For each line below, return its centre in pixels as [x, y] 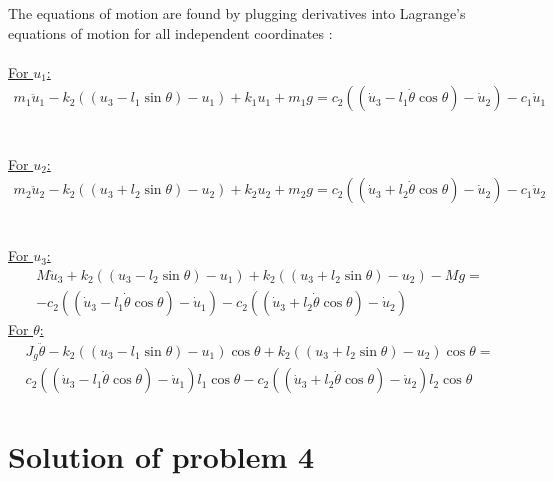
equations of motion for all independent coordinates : [170, 32]
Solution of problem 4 [161, 455]
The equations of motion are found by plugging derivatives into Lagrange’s [237, 13]
